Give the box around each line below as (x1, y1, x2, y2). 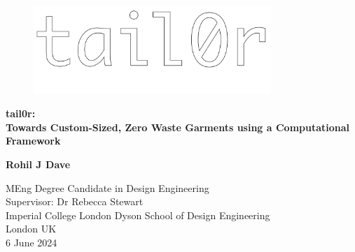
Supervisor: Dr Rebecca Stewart (6, 194, 144, 209)
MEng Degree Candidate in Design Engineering (6, 180, 209, 195)
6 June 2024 (6, 235, 57, 249)
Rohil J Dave (6, 156, 71, 171)
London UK (6, 221, 57, 236)
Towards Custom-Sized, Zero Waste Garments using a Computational (6, 119, 350, 134)
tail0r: (6, 106, 36, 121)
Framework (6, 133, 61, 148)
